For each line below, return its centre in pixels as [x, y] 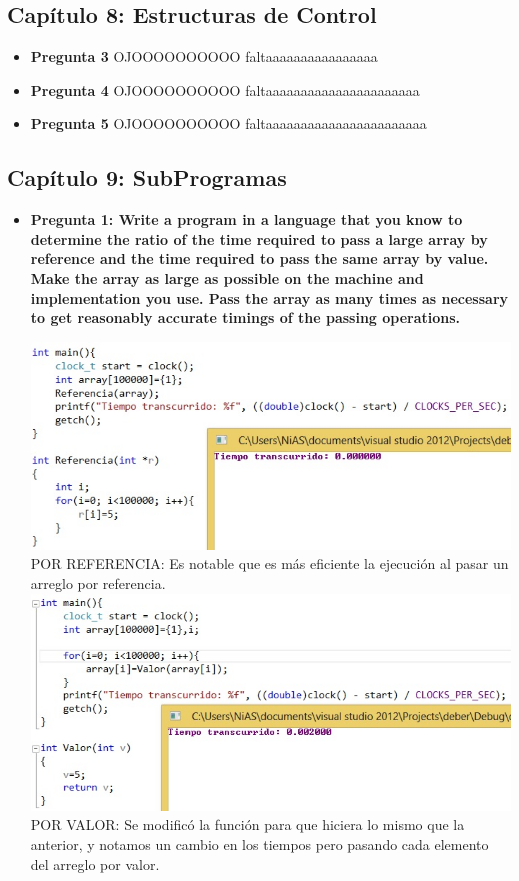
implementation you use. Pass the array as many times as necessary [269, 297]
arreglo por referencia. [98, 583]
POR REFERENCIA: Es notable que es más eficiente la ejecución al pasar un [269, 563]
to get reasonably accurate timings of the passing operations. [245, 317]
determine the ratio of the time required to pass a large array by [259, 238]
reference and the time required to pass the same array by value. [259, 258]
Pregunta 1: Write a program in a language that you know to [246, 219]
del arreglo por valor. [95, 863]
